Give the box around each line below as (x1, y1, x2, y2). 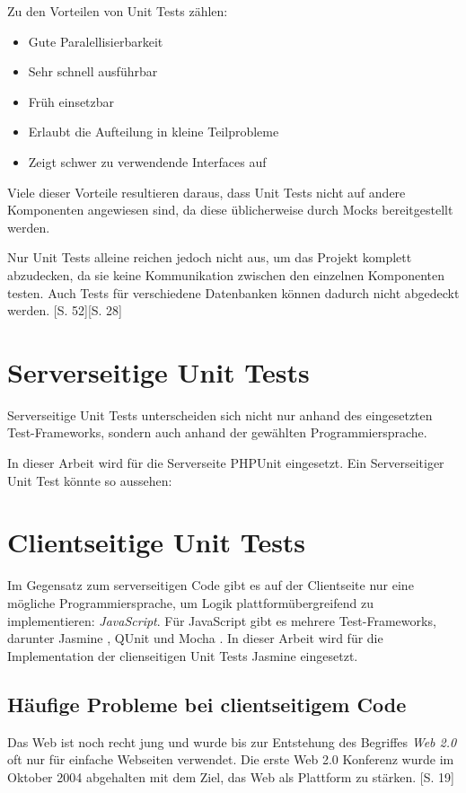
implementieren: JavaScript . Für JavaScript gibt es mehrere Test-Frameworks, (7, 611, 436, 630)
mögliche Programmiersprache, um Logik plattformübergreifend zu (7, 593, 374, 612)
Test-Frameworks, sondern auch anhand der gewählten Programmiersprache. (7, 423, 427, 442)
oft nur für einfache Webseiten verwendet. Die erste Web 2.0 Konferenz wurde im (7, 750, 454, 769)
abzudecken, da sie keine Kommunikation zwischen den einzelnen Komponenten (7, 265, 445, 284)
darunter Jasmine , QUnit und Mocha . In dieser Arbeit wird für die (7, 629, 383, 648)
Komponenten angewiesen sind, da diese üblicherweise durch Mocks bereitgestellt (7, 200, 453, 219)
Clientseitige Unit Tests (7, 524, 306, 560)
